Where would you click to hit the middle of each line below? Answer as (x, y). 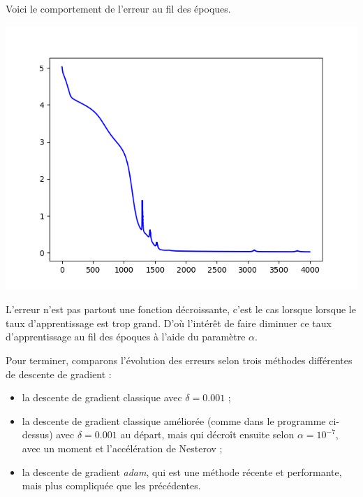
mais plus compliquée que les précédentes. (111, 485)
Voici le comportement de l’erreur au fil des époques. (118, 8)
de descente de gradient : (59, 374)
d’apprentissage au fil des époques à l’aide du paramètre (126, 337)
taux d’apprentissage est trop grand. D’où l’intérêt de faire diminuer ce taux (169, 323)
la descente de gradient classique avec (102, 397)
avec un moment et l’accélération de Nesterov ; (122, 448)
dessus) (37, 434)
